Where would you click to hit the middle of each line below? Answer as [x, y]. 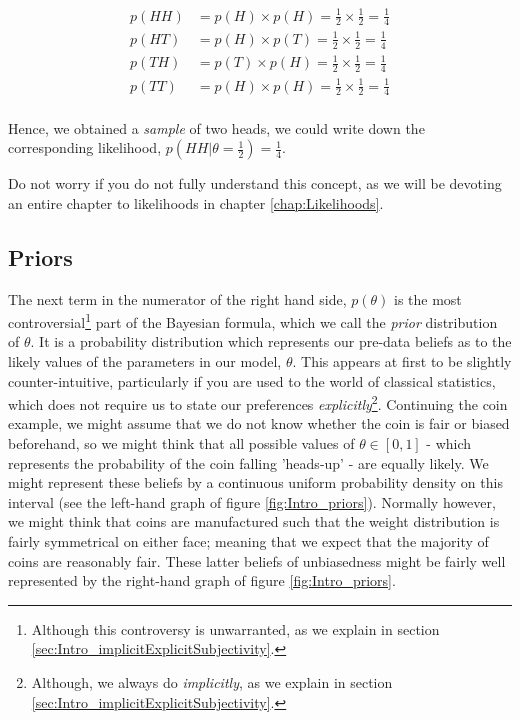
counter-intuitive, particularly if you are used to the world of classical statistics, [252, 380]
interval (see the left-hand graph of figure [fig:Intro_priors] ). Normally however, [252, 501]
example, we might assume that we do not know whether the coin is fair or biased [259, 423]
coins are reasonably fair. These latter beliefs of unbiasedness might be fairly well [257, 560]
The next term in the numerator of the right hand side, [177, 298]
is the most [428, 298]
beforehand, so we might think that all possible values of [181, 442]
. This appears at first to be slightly [402, 360]
